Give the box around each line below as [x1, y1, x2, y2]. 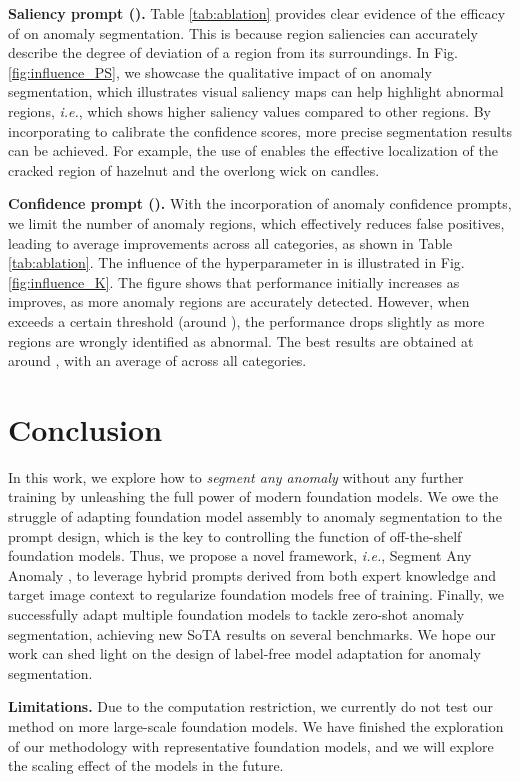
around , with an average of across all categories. [8, 350, 307, 371]
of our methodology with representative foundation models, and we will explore [8, 735, 494, 756]
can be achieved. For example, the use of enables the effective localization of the [8, 140, 498, 161]
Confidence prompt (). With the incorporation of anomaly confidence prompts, [8, 193, 512, 214]
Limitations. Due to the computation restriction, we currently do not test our [8, 696, 493, 717]
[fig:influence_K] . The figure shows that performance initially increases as [8, 271, 460, 292]
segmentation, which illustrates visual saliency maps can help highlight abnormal [8, 81, 504, 102]
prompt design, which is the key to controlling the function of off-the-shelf [8, 525, 462, 546]
